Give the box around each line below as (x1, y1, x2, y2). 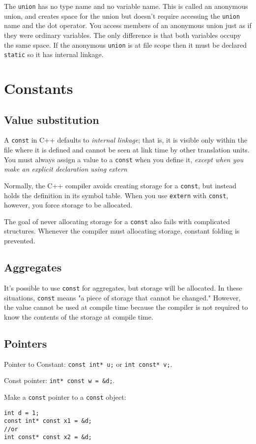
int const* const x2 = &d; (4, 434, 92, 441)
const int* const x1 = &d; (4, 417, 92, 425)
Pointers (4, 335, 47, 351)
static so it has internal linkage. (4, 49, 104, 59)
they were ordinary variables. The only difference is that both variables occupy (4, 30, 241, 40)
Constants (4, 78, 73, 98)
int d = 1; (4, 409, 39, 416)
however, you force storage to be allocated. (4, 200, 133, 210)
